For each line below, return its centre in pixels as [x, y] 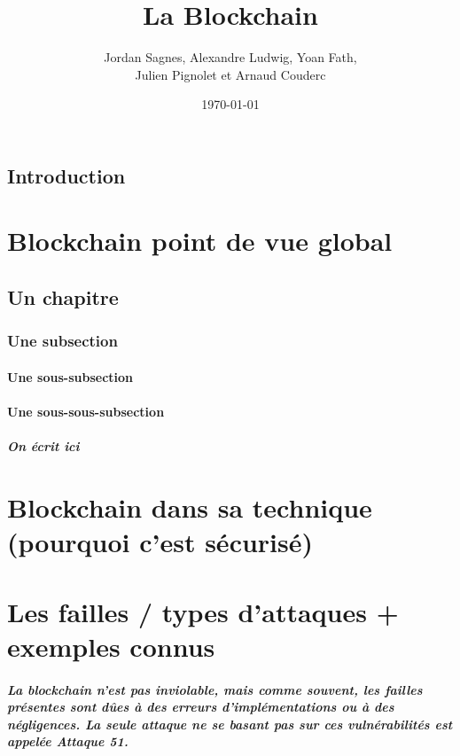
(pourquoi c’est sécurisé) [160, 542]
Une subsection [62, 341]
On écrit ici [43, 446]
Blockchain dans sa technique [190, 507]
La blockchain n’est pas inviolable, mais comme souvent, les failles [215, 689]
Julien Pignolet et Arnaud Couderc [230, 74]
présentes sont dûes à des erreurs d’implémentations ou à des [201, 707]
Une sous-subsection [70, 376]
